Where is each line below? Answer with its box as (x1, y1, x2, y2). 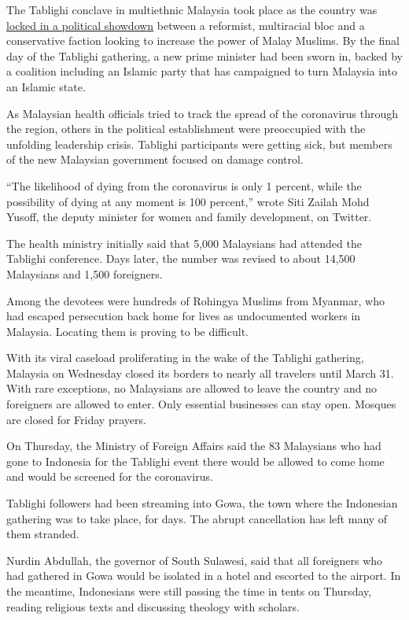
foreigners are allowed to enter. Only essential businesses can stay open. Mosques (6, 396, 396, 412)
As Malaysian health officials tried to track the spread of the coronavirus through (6, 105, 399, 121)
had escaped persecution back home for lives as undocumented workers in (6, 308, 361, 324)
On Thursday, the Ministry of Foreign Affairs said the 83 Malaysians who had (6, 437, 381, 454)
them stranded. (6, 526, 79, 542)
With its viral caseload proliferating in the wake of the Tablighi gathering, (6, 349, 364, 366)
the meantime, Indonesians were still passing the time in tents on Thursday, (6, 583, 372, 599)
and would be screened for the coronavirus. (6, 468, 213, 485)
